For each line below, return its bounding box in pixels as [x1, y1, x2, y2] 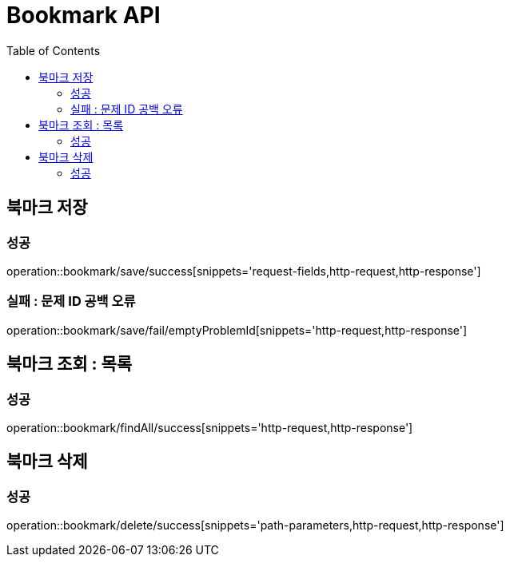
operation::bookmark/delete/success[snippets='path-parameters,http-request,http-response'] [6, 518, 504, 533]
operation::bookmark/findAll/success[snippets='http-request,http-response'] [6, 420, 413, 434]
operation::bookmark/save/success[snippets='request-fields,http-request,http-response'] [6, 264, 481, 278]
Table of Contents [6, 43, 101, 57]
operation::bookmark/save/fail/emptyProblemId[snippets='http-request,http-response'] [6, 323, 468, 337]
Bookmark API [6, 2, 161, 29]
